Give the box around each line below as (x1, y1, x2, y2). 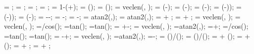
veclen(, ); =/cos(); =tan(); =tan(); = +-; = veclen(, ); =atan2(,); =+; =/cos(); (4, 21, 249, 31)
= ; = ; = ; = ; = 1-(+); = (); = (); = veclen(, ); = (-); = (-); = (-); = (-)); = (4, 1, 242, 11)
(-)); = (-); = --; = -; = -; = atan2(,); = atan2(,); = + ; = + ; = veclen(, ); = (4, 11, 241, 21)
